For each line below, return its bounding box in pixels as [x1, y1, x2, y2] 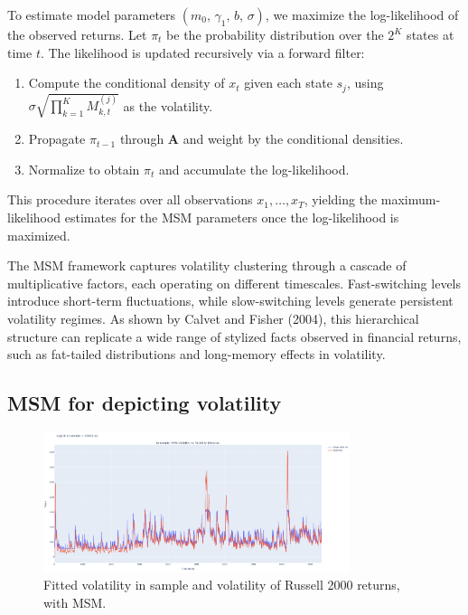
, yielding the [304, 190, 378, 209]
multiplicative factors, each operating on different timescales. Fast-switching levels [7, 273, 462, 292]
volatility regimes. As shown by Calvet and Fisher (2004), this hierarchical [7, 308, 419, 327]
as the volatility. [123, 96, 213, 115]
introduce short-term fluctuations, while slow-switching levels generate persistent [7, 291, 454, 310]
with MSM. [43, 592, 107, 611]
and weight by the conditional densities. [183, 129, 404, 148]
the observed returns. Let [7, 25, 147, 43]
